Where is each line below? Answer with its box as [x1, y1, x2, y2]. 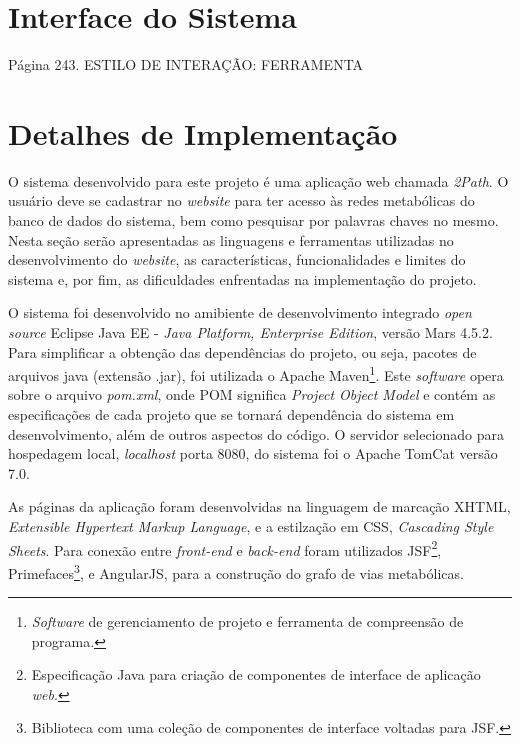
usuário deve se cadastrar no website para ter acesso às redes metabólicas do [8, 190, 475, 211]
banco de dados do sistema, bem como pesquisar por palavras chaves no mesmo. [8, 210, 499, 231]
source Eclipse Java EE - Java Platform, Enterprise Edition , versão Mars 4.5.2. [8, 322, 493, 342]
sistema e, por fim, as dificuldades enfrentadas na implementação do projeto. [8, 268, 477, 289]
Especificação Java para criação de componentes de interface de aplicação [31, 664, 481, 685]
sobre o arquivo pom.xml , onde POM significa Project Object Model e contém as [8, 384, 496, 405]
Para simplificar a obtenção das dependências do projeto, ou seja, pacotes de [8, 341, 477, 362]
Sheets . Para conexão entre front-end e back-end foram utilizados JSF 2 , [8, 536, 442, 560]
